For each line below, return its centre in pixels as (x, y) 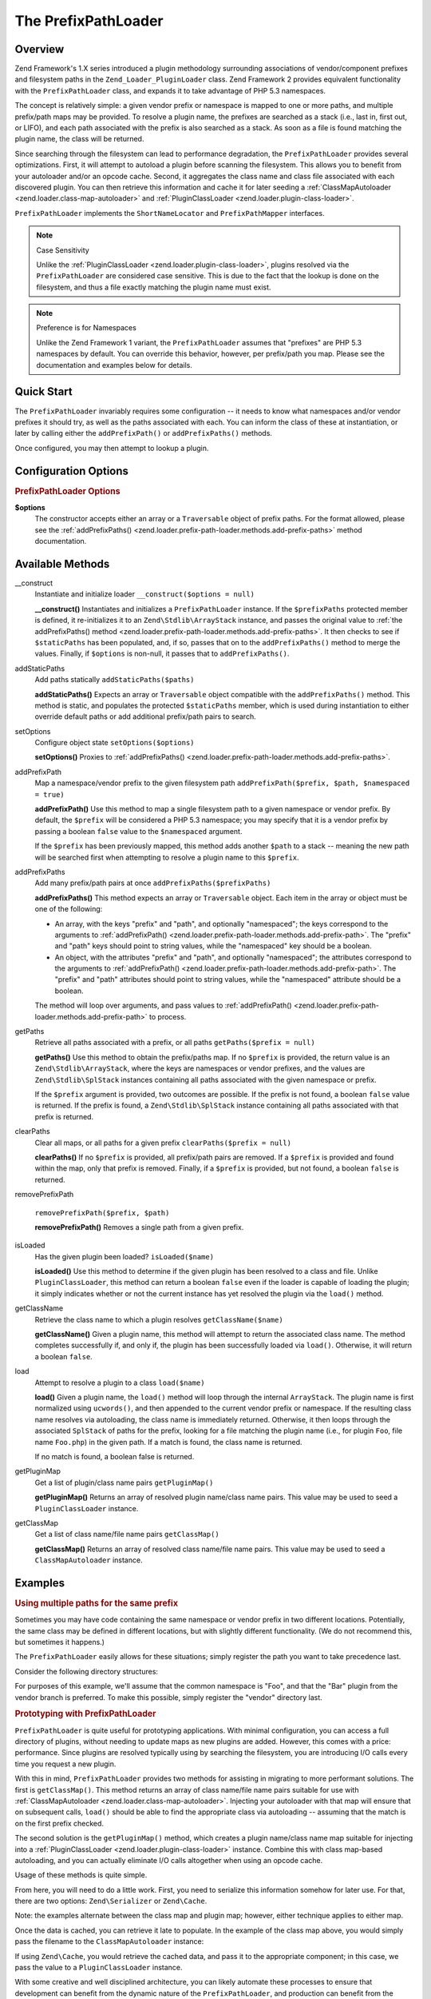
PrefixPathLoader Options (67, 491)
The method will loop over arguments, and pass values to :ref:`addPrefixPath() (163, 1005)
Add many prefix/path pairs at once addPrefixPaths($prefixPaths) (153, 883)
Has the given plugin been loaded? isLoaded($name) (125, 1256)
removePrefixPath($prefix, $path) (102, 1213)
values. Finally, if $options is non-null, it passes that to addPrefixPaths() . (162, 654)
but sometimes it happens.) (60, 1642)
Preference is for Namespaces (87, 328)
